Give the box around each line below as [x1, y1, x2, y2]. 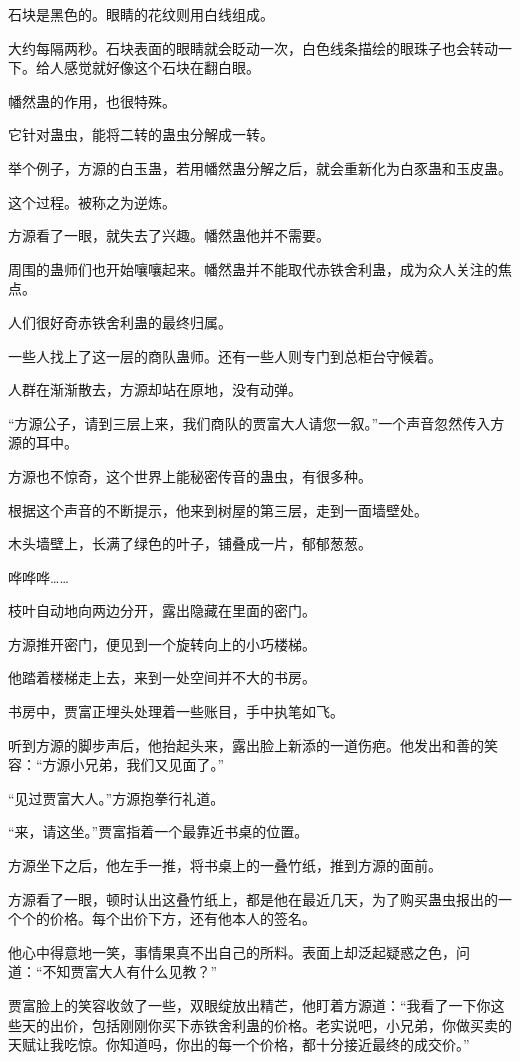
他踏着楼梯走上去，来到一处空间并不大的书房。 [8, 667, 316, 688]
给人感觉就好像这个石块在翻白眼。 [35, 57, 260, 78]
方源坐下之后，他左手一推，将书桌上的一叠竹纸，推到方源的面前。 [8, 855, 442, 876]
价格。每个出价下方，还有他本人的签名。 [49, 908, 316, 929]
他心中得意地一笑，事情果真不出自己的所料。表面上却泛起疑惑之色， [8, 941, 456, 962]
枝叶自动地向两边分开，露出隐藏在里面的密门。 [8, 600, 316, 621]
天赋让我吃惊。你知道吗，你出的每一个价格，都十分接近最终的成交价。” [8, 1034, 470, 1055]
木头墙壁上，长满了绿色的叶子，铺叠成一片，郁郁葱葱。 [8, 533, 372, 554]
